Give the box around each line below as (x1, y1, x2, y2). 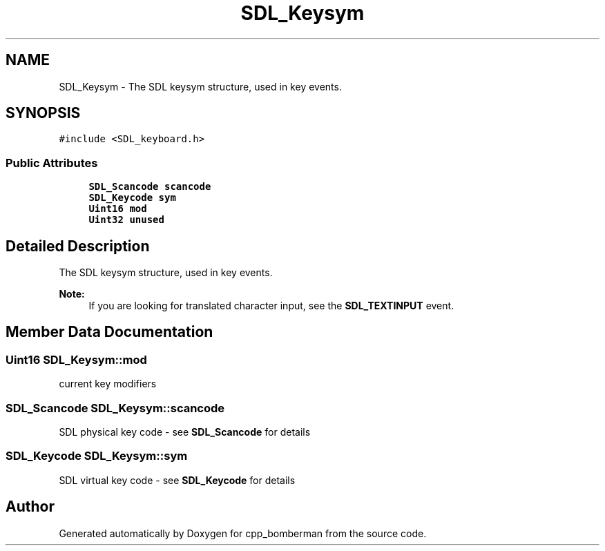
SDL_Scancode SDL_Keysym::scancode (6, 400, 225, 415)
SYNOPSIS (6, 104, 81, 122)
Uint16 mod (88, 203, 147, 215)
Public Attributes (6, 155, 98, 170)
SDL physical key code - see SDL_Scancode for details (59, 426, 311, 438)
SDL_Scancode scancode (88, 181, 211, 193)
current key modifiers (59, 378, 157, 390)
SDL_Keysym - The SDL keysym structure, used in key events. (59, 80, 342, 93)
